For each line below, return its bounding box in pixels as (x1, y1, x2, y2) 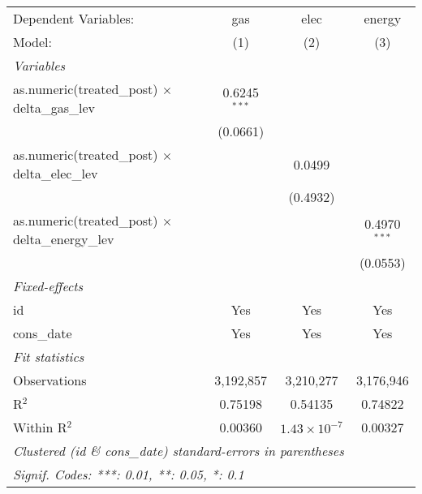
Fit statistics (13, 347, 84, 366)
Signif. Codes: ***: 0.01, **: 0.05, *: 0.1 (13, 465, 244, 483)
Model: (13, 32, 53, 51)
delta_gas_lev (13, 98, 95, 117)
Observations (13, 371, 87, 389)
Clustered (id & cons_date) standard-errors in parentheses (13, 441, 344, 460)
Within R (13, 418, 67, 436)
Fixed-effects (13, 277, 84, 295)
